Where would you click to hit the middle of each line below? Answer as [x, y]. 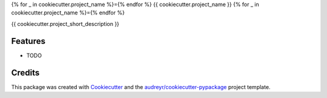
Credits [25, 72]
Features [28, 41]
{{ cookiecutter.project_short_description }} [65, 23]
